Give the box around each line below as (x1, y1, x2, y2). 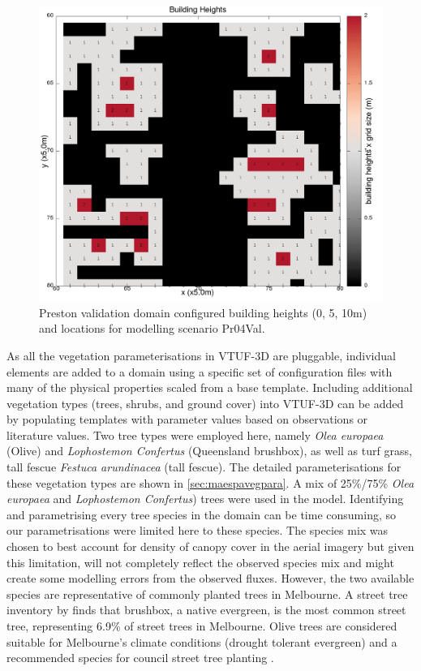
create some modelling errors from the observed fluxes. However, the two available (6, 570, 415, 587)
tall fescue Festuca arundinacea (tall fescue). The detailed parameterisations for (6, 458, 402, 475)
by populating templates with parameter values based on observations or (6, 411, 368, 428)
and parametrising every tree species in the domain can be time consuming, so (6, 505, 397, 523)
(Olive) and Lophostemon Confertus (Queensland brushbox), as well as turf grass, (6, 442, 412, 459)
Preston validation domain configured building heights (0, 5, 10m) (39, 303, 367, 320)
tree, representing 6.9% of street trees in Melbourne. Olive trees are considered (6, 617, 397, 634)
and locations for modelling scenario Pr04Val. (39, 320, 265, 337)
